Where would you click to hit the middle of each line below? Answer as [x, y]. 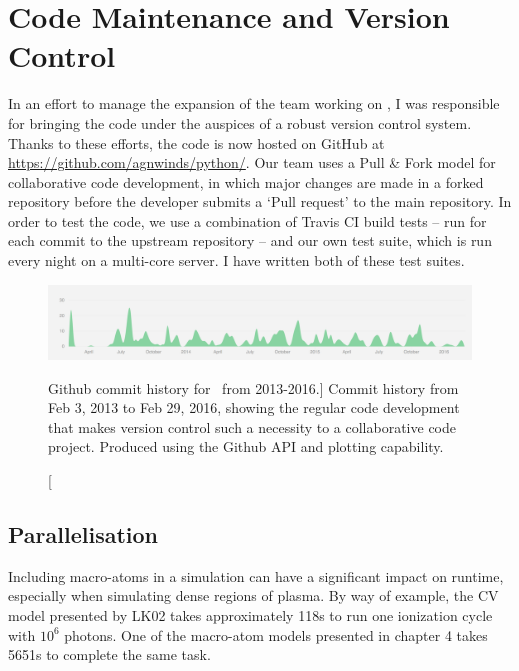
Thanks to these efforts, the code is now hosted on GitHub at [196, 142]
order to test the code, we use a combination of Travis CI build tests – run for [247, 220]
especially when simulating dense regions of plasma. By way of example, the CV [253, 595]
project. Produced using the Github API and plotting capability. [246, 446]
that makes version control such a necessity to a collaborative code [252, 426]
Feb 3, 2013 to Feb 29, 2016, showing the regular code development [254, 407]
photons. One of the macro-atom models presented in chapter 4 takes [276, 634]
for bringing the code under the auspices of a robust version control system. [240, 122]
